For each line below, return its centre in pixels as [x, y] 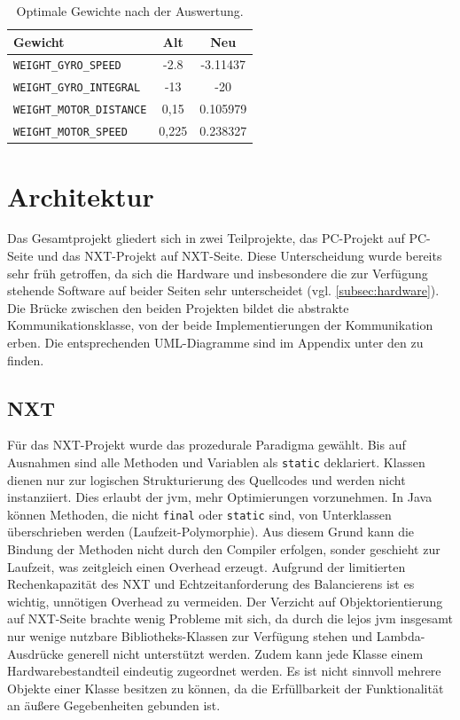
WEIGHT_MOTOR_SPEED [70, 133]
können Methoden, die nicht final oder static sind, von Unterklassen [199, 514]
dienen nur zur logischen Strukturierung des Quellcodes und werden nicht [207, 479]
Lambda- [401, 636]
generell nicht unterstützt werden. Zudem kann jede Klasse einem [246, 653]
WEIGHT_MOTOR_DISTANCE [80, 110]
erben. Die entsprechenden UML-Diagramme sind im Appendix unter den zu [215, 342]
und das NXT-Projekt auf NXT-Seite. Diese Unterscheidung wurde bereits [240, 256]
